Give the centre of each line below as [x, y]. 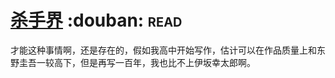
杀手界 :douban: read [96, 20]
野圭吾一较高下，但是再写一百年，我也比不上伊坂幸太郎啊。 [133, 62]
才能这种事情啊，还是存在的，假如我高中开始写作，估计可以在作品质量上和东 [168, 50]
